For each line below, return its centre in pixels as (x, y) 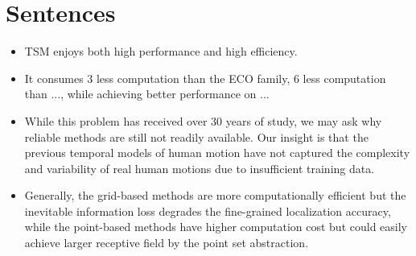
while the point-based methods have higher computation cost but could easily (216, 227)
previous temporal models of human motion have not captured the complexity (217, 153)
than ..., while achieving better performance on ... (147, 94)
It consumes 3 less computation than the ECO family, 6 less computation (205, 78)
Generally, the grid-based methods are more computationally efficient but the (215, 195)
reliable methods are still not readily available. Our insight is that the (196, 136)
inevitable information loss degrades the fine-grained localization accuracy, (208, 211)
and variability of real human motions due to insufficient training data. (200, 168)
